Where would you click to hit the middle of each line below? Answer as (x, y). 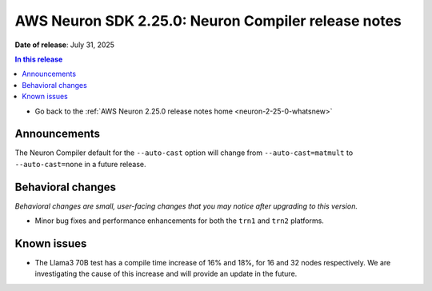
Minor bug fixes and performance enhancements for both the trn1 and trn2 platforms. (179, 221)
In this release (39, 59)
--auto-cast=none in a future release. (80, 164)
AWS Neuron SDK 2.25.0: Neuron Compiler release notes (208, 21)
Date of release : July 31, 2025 (65, 45)
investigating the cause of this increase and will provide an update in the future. (166, 274)
